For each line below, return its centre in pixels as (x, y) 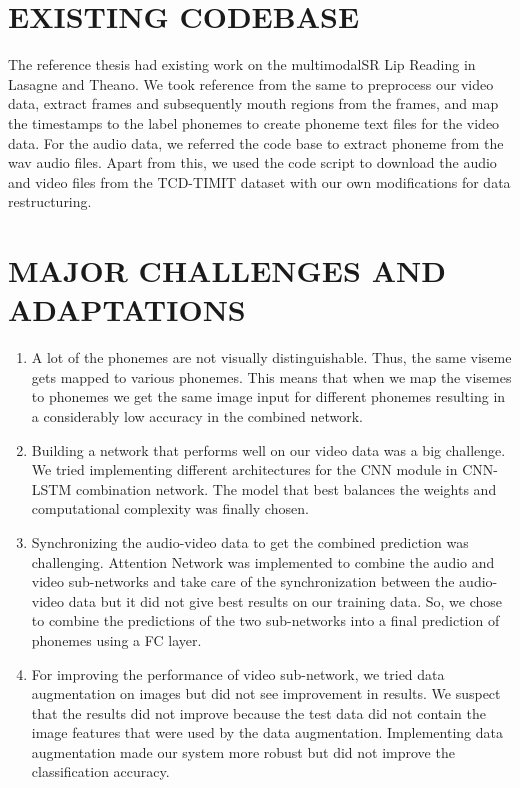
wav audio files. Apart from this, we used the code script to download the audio (252, 162)
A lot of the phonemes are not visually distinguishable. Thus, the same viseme (271, 357)
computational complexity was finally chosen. (170, 508)
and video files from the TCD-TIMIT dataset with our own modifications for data (259, 181)
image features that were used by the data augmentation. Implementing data (267, 732)
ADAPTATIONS (127, 309)
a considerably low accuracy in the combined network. (197, 415)
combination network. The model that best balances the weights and (286, 488)
